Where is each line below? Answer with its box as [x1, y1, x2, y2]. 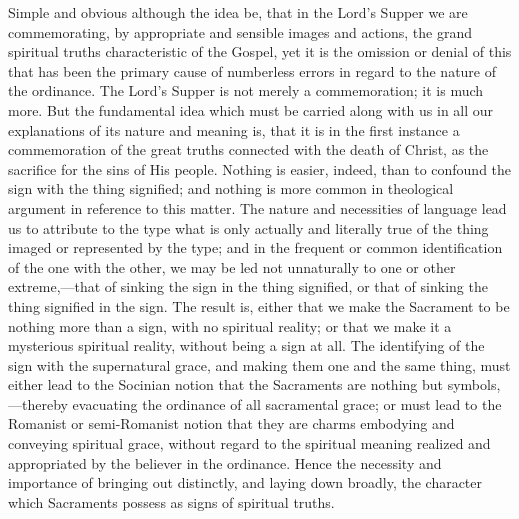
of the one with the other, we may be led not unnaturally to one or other [8, 256, 456, 277]
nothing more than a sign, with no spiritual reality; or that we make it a [8, 315, 452, 336]
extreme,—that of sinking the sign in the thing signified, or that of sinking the [8, 276, 488, 297]
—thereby [8, 393, 68, 414]
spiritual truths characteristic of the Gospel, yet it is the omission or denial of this [8, 41, 512, 62]
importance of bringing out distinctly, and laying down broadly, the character [8, 472, 483, 493]
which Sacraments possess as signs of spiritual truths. [8, 491, 335, 512]
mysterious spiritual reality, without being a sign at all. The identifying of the [8, 335, 485, 356]
